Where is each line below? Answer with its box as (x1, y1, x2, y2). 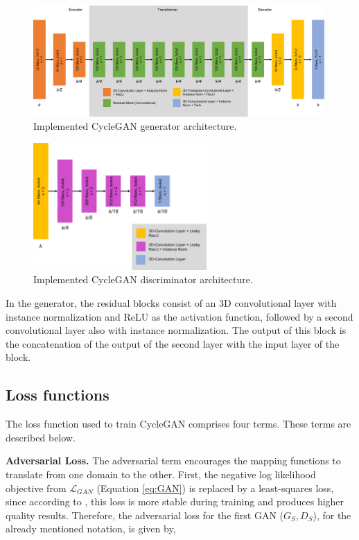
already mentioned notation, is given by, (6, 521, 176, 536)
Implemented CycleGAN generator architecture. (33, 119, 237, 133)
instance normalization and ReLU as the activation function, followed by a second (6, 309, 353, 323)
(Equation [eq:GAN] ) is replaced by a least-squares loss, (96, 480, 334, 495)
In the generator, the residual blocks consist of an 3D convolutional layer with (6, 296, 337, 310)
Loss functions (6, 384, 110, 405)
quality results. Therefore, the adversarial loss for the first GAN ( (6, 507, 284, 522)
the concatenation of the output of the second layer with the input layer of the (6, 336, 340, 351)
